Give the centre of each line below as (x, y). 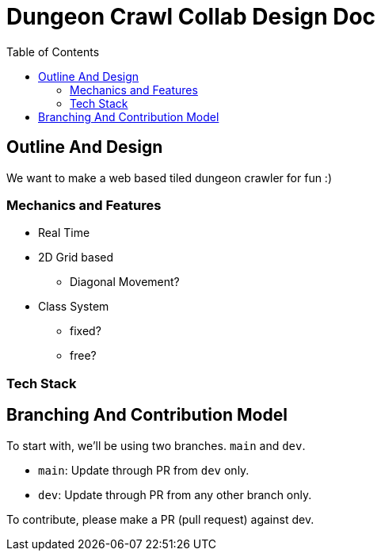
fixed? (86, 331)
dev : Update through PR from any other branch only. (175, 494)
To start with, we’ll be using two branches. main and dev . (156, 445)
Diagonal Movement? (125, 282)
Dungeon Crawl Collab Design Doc (191, 17)
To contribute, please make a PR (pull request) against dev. (160, 519)
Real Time (64, 233)
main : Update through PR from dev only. (144, 470)
